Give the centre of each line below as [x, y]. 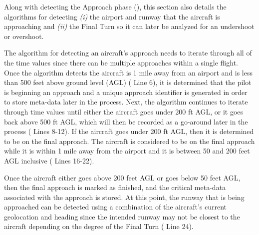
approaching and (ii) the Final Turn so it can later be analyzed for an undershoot [129, 26]
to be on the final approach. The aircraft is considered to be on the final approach [129, 141]
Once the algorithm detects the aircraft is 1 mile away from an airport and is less [128, 72]
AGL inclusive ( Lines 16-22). [49, 160]
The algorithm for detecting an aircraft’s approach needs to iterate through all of [128, 53]
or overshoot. [24, 36]
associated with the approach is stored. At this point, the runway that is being [124, 197]
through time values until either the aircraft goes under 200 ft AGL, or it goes [124, 111]
